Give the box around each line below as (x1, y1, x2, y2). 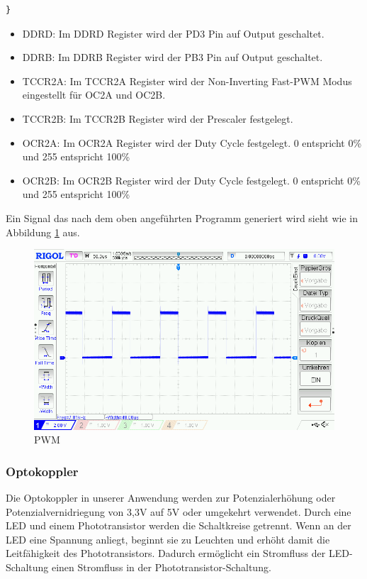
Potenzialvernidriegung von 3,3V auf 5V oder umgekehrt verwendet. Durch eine (6, 504, 351, 519)
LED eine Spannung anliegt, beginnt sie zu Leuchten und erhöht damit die (6, 531, 330, 546)
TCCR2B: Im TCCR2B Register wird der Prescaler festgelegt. (22, 111, 293, 126)
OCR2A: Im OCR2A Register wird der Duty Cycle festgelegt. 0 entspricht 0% (22, 135, 362, 150)
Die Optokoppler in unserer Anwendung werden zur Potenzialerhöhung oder (6, 490, 336, 504)
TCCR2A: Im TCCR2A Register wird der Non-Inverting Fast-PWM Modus (22, 73, 352, 88)
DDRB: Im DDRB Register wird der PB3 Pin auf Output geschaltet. (22, 50, 323, 65)
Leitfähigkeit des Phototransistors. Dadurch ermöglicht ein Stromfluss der (6, 546, 326, 561)
